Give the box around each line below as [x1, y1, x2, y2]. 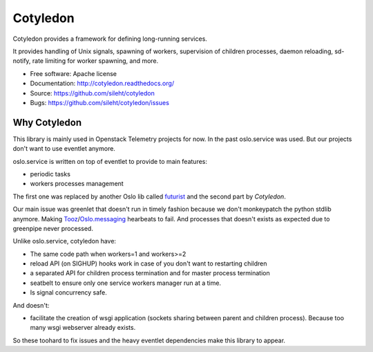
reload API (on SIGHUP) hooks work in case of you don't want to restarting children [30, 259, 267, 268]
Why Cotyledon [12, 116, 82, 128]
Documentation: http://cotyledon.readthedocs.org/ [30, 80, 175, 88]
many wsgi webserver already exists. [30, 324, 136, 332]
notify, [12, 57, 31, 65]
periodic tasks [30, 169, 70, 178]
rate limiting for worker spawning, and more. [32, 57, 159, 65]
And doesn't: [12, 301, 50, 309]
